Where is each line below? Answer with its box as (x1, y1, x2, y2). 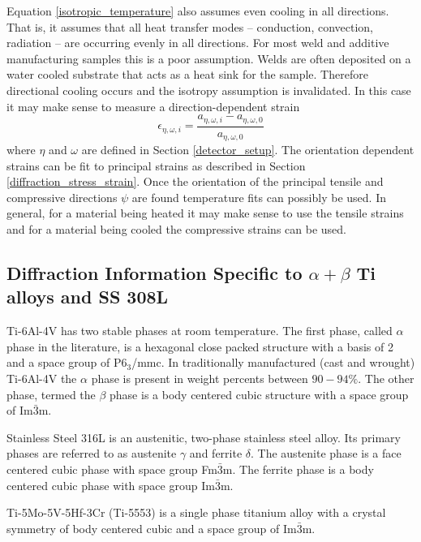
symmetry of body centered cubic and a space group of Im (6, 519, 297, 536)
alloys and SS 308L (6, 284, 169, 309)
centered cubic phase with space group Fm (6, 461, 217, 477)
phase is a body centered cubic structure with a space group (110, 385, 409, 402)
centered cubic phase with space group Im (6, 476, 215, 493)
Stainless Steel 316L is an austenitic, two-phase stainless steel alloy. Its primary (6, 428, 401, 445)
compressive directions (6, 188, 118, 205)
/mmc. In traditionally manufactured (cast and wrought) (131, 354, 415, 371)
